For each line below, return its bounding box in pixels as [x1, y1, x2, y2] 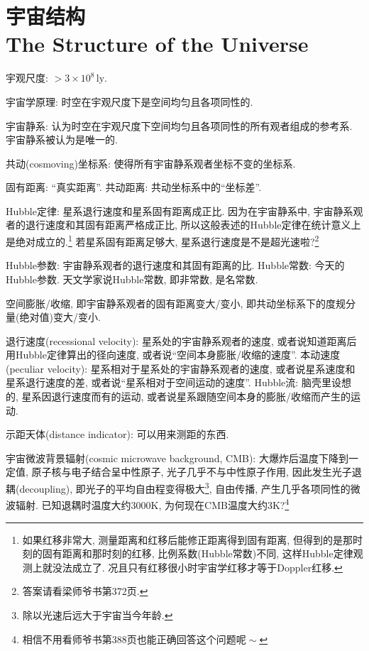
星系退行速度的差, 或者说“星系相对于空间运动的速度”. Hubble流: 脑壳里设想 [6, 375, 351, 390]
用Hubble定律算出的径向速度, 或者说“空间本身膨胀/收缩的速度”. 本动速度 [6, 347, 341, 362]
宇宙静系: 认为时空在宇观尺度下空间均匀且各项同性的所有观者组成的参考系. [6, 118, 353, 133]
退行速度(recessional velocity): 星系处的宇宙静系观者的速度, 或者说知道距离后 [6, 333, 357, 348]
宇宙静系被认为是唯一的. [6, 132, 118, 147]
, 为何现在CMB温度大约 [158, 497, 268, 512]
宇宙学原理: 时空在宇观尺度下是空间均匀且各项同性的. [6, 94, 253, 109]
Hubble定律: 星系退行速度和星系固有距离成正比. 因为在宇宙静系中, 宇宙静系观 [6, 203, 363, 218]
